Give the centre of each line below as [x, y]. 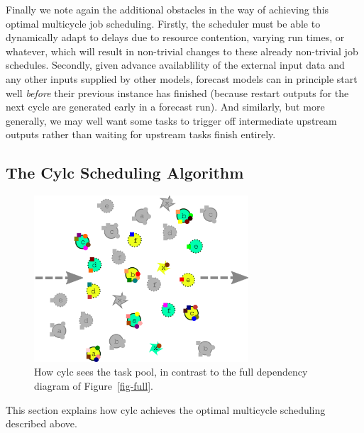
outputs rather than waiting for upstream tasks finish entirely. [141, 134]
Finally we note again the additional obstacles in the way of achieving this [167, 9]
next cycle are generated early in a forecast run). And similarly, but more [165, 107]
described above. [42, 423]
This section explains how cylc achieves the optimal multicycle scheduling [166, 409]
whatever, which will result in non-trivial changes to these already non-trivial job [182, 51]
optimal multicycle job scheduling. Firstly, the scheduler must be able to [163, 23]
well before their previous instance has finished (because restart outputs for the [177, 92]
